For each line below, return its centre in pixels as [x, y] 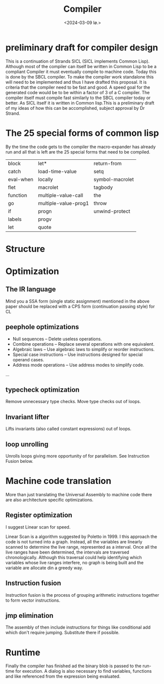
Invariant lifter [27, 417]
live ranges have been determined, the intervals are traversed [67, 552]
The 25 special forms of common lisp [82, 133]
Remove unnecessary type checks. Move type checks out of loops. [73, 402]
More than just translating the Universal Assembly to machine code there [79, 494]
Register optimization [39, 515]
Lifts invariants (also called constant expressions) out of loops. [68, 429]
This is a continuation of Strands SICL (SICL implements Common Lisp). [78, 61]
